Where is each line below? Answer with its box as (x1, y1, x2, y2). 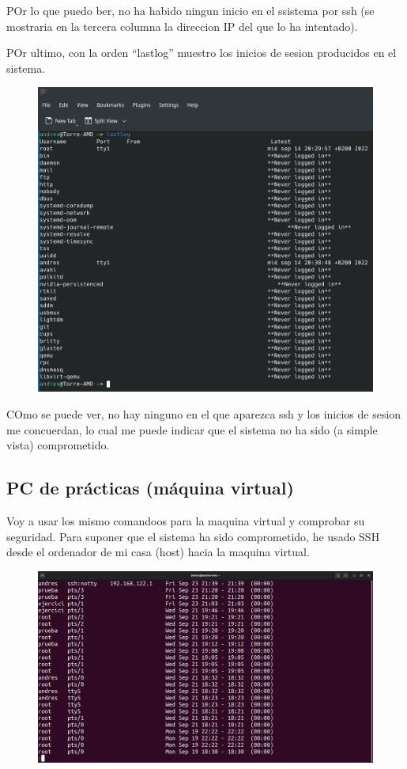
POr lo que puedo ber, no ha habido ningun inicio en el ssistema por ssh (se (6, 2, 375, 18)
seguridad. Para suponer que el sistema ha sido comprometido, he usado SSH (6, 528, 380, 544)
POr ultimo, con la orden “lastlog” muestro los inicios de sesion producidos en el (6, 44, 397, 61)
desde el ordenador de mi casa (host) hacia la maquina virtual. (6, 544, 310, 560)
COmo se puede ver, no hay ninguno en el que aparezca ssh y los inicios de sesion (6, 406, 401, 422)
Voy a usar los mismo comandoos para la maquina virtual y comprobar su (6, 513, 365, 529)
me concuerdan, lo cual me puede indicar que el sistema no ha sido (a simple (6, 421, 378, 438)
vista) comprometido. (6, 437, 110, 453)
